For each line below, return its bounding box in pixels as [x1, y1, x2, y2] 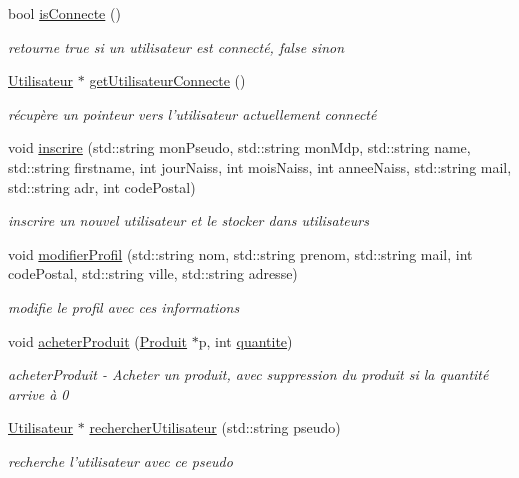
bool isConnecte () [8, 3, 121, 23]
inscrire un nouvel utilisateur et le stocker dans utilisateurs [8, 210, 369, 231]
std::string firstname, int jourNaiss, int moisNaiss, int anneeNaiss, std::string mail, [8, 156, 512, 177]
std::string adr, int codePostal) [8, 176, 196, 197]
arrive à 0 [8, 383, 69, 404]
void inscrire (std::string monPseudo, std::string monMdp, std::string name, [8, 137, 471, 158]
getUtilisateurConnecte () [89, 70, 246, 91]
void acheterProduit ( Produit [8, 330, 188, 351]
